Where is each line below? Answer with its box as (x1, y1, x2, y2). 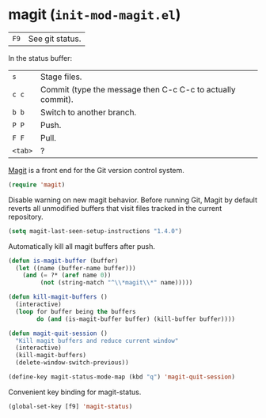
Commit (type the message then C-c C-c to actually (40, 84, 236, 95)
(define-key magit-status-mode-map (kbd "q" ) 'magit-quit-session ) (8, 373, 236, 381)
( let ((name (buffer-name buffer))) (15, 264, 136, 272)
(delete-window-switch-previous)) (15, 359, 129, 367)
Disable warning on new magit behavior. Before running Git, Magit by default (8, 195, 257, 205)
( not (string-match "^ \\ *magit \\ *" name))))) (40, 279, 193, 287)
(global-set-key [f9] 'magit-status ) (8, 402, 133, 410)
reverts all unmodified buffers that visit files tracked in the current (8, 203, 222, 213)
